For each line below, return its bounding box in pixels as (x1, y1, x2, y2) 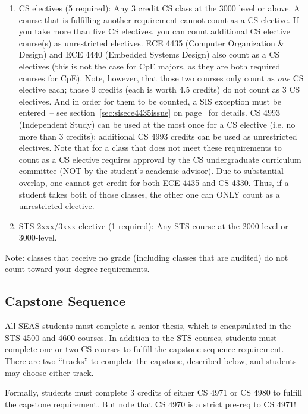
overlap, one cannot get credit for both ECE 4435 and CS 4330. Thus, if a (18, 176, 289, 188)
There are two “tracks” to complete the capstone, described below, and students (5, 355, 297, 367)
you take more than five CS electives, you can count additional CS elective (18, 25, 291, 37)
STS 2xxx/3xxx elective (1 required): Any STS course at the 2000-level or (18, 219, 288, 232)
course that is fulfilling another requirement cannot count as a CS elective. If (18, 13, 298, 26)
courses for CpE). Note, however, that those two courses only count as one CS (18, 71, 304, 84)
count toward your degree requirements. (5, 263, 150, 275)
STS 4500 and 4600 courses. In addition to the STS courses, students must (5, 331, 277, 343)
